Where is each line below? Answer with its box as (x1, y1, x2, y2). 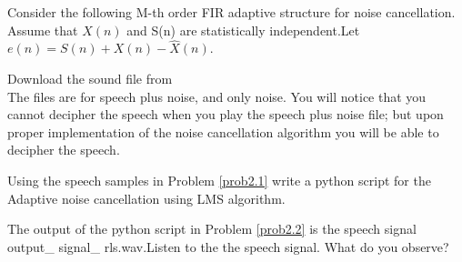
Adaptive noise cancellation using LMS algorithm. (7, 188, 286, 207)
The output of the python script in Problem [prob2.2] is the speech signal (7, 219, 417, 238)
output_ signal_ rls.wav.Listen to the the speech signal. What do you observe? (7, 237, 449, 256)
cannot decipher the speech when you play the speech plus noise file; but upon (7, 105, 444, 124)
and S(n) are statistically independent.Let (126, 20, 360, 39)
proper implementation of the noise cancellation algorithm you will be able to (7, 122, 439, 141)
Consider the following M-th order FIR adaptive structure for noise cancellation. (7, 3, 456, 21)
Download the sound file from (7, 69, 173, 87)
